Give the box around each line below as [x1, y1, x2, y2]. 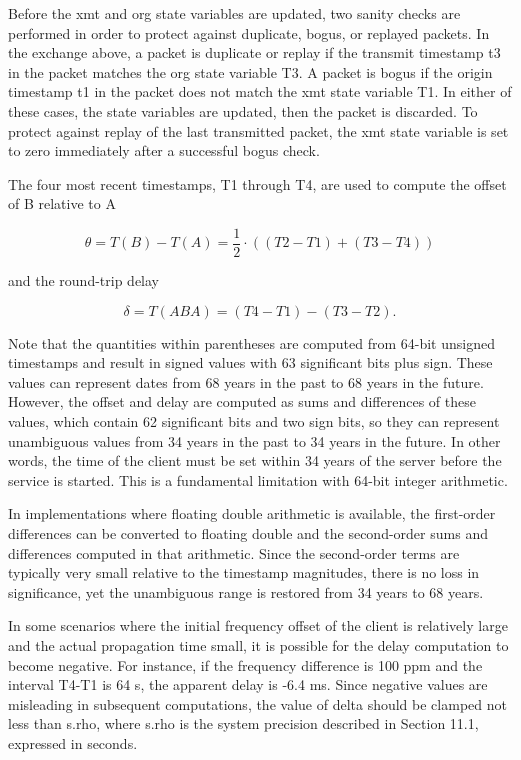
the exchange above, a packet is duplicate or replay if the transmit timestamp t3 [8, 42, 501, 63]
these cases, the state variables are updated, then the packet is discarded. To [8, 100, 478, 121]
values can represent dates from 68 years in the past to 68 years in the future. [8, 371, 484, 392]
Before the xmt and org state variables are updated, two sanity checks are [8, 3, 461, 23]
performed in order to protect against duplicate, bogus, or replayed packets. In [8, 22, 490, 43]
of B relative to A [8, 193, 116, 214]
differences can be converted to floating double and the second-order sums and [8, 522, 488, 543]
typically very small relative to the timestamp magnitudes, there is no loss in [8, 562, 480, 583]
